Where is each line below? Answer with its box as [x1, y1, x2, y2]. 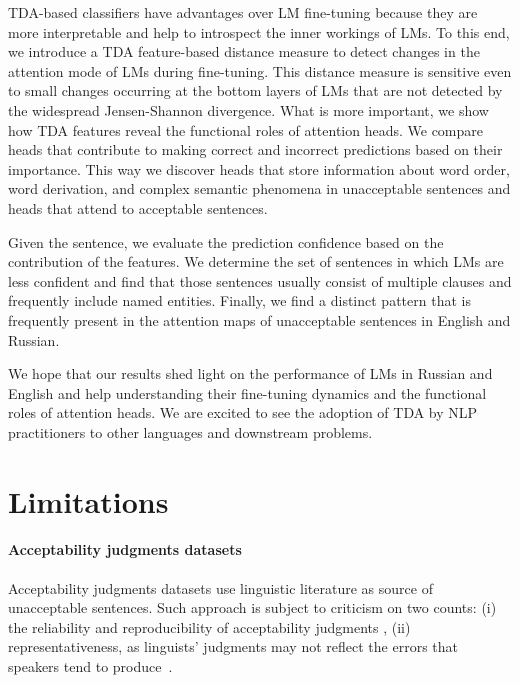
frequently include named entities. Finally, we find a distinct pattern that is [8, 290, 471, 311]
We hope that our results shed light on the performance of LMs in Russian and [8, 363, 493, 384]
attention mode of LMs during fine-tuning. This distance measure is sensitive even [8, 60, 512, 81]
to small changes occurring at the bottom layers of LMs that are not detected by [8, 80, 503, 101]
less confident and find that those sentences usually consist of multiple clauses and [8, 270, 512, 291]
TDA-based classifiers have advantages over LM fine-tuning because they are [8, 2, 478, 22]
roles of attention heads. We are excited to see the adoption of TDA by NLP [8, 402, 478, 423]
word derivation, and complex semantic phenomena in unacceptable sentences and [8, 178, 511, 199]
